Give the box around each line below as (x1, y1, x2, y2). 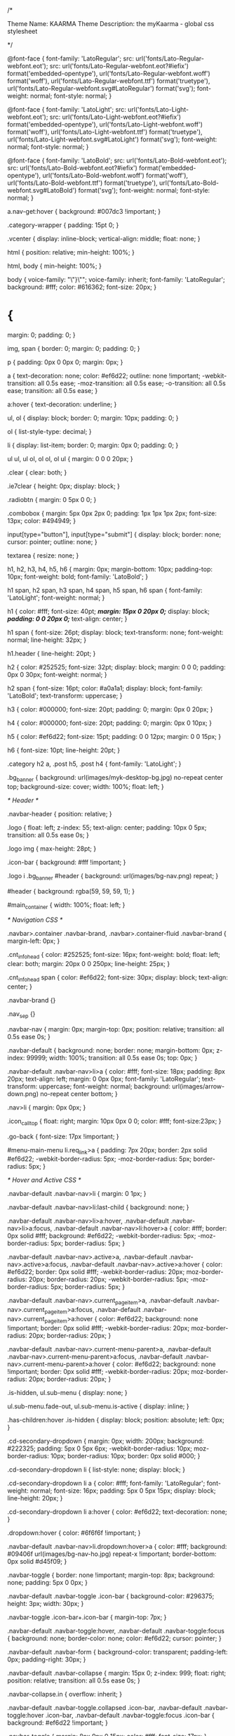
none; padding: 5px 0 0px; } (7, 1578, 88, 1586)
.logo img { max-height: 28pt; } (7, 844, 97, 853)
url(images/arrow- (171, 1082, 225, 1091)
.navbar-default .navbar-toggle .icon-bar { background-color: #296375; (7, 1592, 215, 1600)
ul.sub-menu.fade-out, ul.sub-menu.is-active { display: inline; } (7, 1402, 189, 1410)
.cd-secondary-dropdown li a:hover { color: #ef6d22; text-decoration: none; (7, 1507, 228, 1516)
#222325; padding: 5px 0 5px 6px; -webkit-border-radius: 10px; (7, 1444, 193, 1453)
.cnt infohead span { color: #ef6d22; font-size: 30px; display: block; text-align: (7, 973, 228, 983)
